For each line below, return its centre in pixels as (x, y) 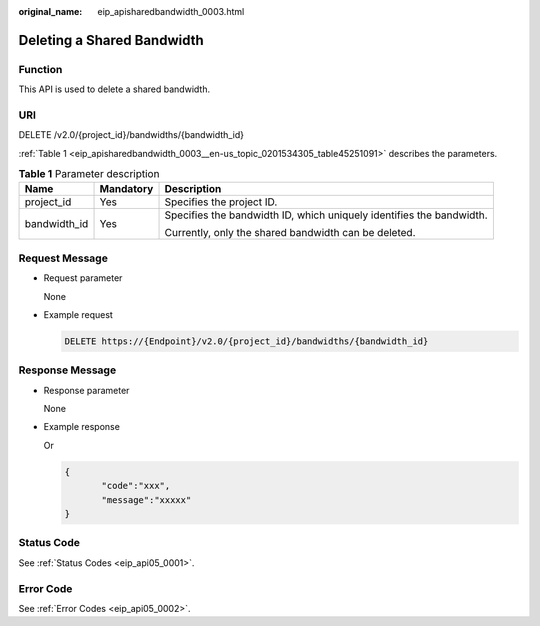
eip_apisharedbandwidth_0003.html (171, 11)
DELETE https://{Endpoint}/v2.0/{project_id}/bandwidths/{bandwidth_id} (246, 341)
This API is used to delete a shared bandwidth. (114, 89)
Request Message (63, 258)
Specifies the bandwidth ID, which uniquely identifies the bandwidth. (326, 215)
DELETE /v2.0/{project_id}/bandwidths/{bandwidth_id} (131, 135)
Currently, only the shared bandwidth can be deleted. (290, 233)
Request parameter (83, 278)
